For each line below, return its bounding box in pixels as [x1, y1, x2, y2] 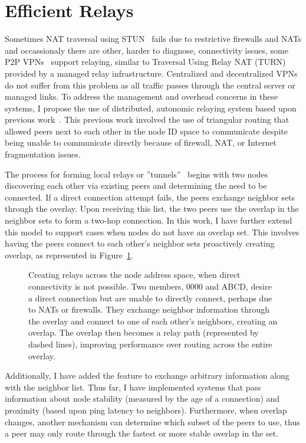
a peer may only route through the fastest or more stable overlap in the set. [5, 427, 279, 439]
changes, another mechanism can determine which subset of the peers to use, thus [5, 415, 300, 428]
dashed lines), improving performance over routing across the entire [28, 337, 272, 350]
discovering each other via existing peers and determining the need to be [5, 179, 267, 192]
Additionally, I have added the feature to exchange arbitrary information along [5, 369, 289, 382]
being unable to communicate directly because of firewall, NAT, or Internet [5, 136, 277, 149]
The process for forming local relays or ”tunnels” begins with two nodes [5, 168, 268, 180]
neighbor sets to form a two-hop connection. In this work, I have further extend [5, 214, 292, 227]
